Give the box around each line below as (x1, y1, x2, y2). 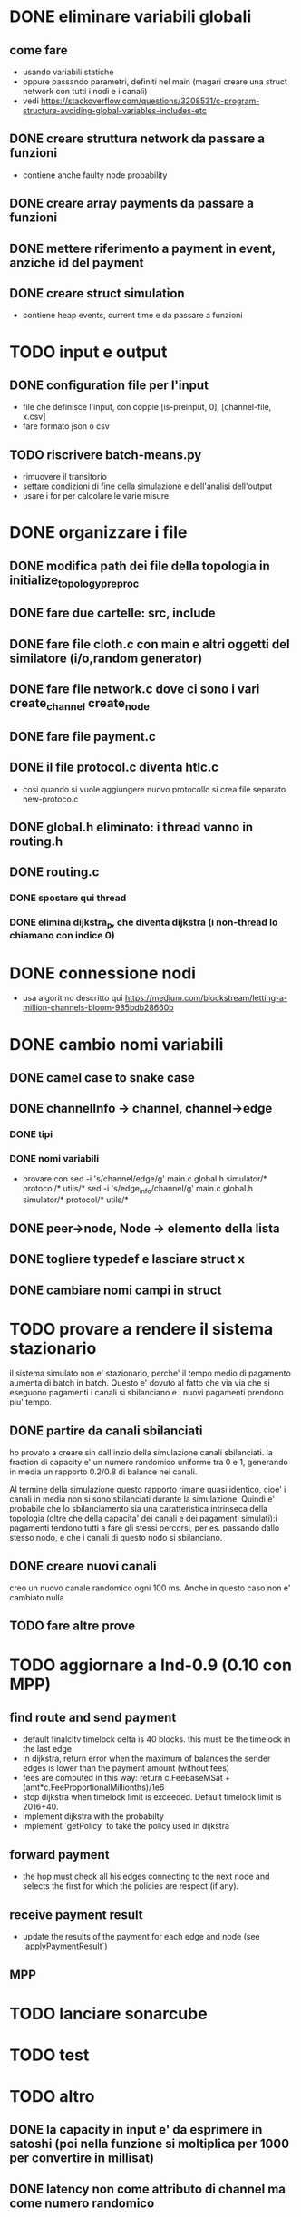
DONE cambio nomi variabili (9, 1034, 224, 1055)
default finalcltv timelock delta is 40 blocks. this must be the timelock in (22, 1734, 291, 1745)
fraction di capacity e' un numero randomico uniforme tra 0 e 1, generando (9, 1457, 288, 1468)
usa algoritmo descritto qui (22, 993, 123, 1004)
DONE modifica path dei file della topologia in (9, 558, 270, 573)
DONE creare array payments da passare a (9, 196, 254, 211)
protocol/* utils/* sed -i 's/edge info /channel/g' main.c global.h (22, 1182, 254, 1196)
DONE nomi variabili (9, 1152, 100, 1165)
